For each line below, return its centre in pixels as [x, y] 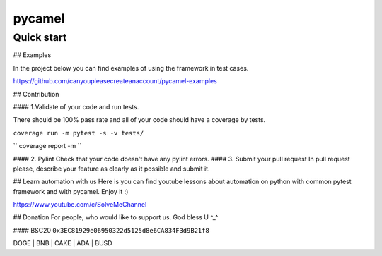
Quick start [40, 37]
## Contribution [36, 94]
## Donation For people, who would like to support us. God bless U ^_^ [116, 217]
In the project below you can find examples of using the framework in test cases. [131, 68]
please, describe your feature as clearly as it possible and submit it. [111, 169]
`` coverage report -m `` [47, 146]
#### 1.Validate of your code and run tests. [76, 106]
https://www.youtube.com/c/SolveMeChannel [80, 205]
